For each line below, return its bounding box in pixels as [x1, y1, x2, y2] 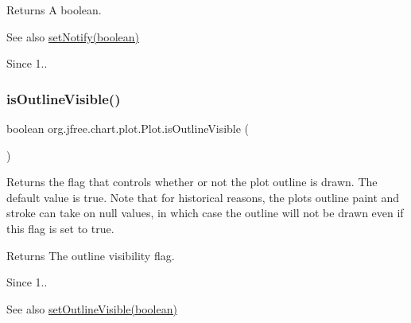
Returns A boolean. [6, 2, 102, 18]
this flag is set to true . [6, 220, 114, 236]
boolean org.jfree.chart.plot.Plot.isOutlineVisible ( [6, 120, 250, 136]
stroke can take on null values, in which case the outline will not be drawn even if [6, 204, 404, 221]
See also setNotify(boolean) [6, 28, 140, 45]
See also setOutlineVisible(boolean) [6, 300, 177, 317]
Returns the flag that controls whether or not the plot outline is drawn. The [6, 173, 378, 190]
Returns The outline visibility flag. [6, 247, 175, 263]
